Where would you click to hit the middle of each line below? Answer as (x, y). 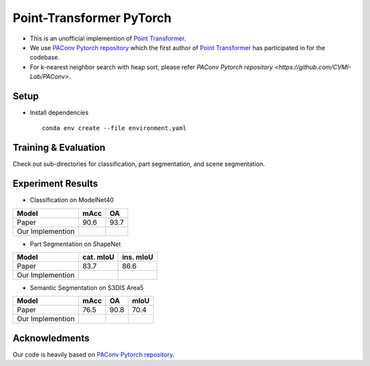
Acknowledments (51, 338)
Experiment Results (56, 184)
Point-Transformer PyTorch (92, 18)
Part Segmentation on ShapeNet (75, 244)
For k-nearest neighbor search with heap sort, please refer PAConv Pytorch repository (151, 67)
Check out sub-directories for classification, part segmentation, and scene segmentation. (139, 164)
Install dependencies (59, 112)
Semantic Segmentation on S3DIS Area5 (87, 288)
